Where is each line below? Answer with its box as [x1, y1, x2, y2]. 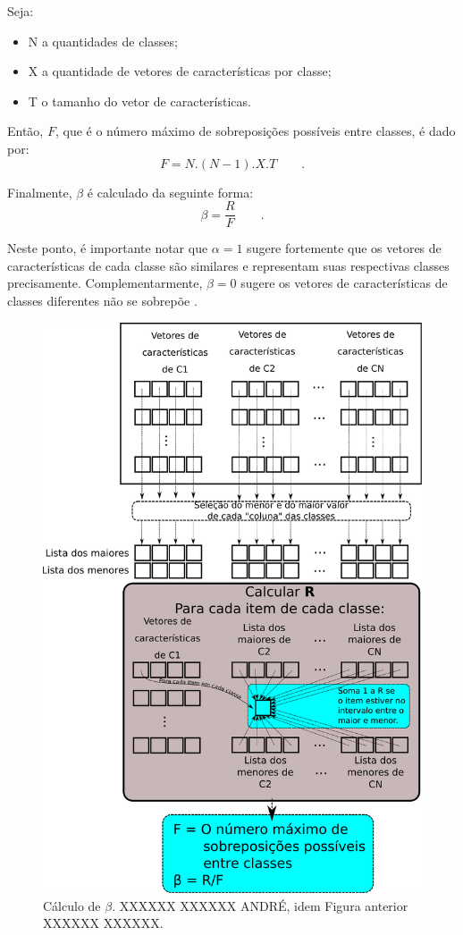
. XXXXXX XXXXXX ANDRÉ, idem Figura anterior [112, 896, 408, 914]
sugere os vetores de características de [240, 274, 448, 292]
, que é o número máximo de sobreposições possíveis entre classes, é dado [55, 122, 456, 140]
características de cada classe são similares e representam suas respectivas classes [7, 256, 450, 274]
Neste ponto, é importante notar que [7, 239, 208, 257]
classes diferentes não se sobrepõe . [7, 291, 198, 309]
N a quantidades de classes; [28, 31, 178, 50]
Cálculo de [43, 896, 101, 914]
